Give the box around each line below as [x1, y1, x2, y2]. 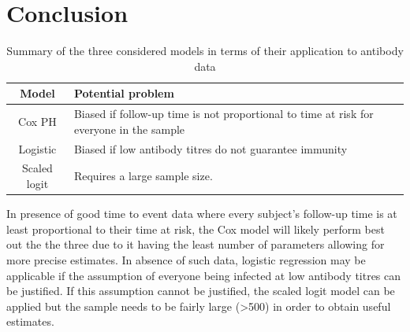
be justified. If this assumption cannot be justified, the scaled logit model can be [6, 282, 395, 299]
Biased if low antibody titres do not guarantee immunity [73, 140, 348, 157]
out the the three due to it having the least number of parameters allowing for [6, 236, 385, 253]
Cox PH [18, 113, 57, 129]
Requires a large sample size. [73, 168, 213, 184]
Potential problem [73, 85, 174, 101]
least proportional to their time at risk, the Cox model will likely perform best [6, 220, 385, 237]
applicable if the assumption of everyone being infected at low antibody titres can [6, 267, 401, 283]
